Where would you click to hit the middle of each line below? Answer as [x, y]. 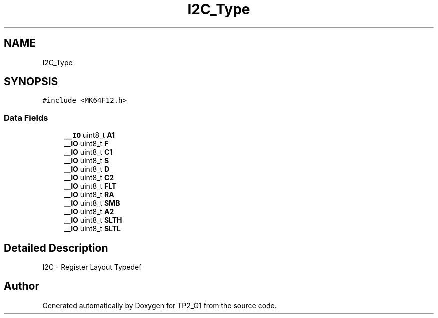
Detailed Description [56, 248]
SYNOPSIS [31, 82]
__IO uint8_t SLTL [93, 229]
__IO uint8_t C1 [88, 152]
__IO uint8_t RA [89, 195]
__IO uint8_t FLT [90, 186]
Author [22, 286]
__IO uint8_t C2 [89, 178]
